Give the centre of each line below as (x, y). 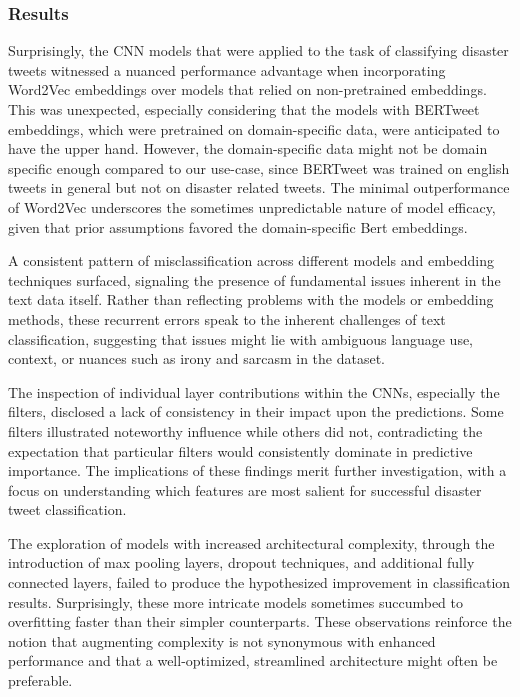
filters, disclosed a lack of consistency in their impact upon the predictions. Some (256, 411)
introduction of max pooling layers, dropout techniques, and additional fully (241, 562)
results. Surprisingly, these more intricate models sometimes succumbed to (235, 601)
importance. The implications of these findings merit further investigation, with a (257, 470)
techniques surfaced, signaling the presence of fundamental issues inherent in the (254, 279)
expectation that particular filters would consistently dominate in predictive (240, 450)
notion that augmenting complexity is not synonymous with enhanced (222, 640)
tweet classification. (67, 509)
